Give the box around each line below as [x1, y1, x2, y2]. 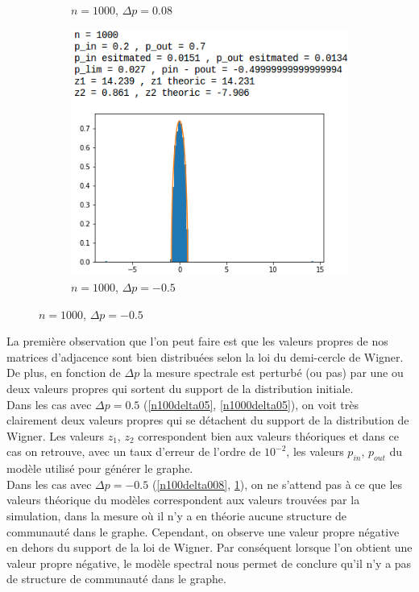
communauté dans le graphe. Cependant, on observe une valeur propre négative [6, 523, 400, 540]
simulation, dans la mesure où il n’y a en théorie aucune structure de [6, 507, 347, 524]
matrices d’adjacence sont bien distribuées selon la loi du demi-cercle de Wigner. [6, 348, 404, 365]
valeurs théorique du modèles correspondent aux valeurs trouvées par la [6, 491, 360, 508]
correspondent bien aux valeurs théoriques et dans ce [138, 427, 399, 444]
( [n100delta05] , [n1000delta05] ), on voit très [143, 395, 359, 412]
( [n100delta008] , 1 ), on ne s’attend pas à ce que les [151, 475, 403, 492]
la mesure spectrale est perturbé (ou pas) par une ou [143, 364, 404, 381]
